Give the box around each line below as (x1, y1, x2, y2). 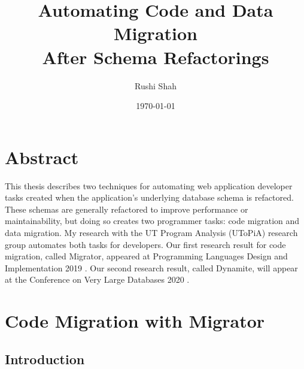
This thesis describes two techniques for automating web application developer (5, 179, 293, 192)
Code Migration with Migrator (5, 308, 265, 333)
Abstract (5, 144, 79, 169)
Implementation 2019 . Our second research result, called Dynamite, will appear (5, 261, 298, 274)
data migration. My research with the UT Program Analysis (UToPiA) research (5, 226, 298, 238)
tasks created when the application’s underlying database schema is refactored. (5, 191, 294, 204)
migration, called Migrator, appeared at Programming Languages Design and (5, 250, 288, 262)
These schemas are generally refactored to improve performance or (5, 202, 248, 215)
